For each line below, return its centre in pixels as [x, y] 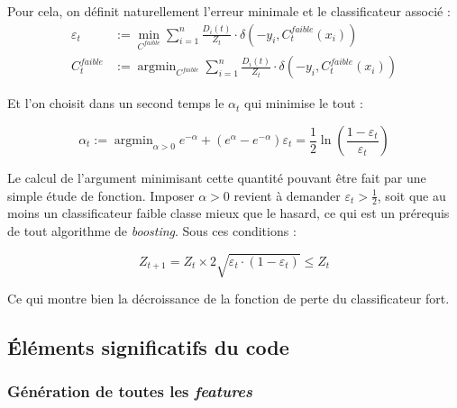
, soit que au [411, 195]
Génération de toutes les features [130, 391]
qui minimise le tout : [304, 103]
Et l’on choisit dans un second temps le [116, 103]
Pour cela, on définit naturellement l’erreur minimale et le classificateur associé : [229, 11]
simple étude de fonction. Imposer [101, 195]
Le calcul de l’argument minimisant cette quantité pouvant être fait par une [217, 178]
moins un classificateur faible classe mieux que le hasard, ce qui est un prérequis [228, 213]
